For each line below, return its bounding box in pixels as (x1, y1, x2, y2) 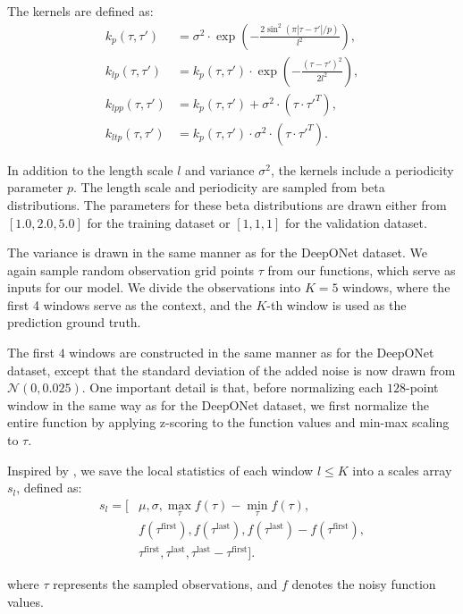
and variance (185, 160, 255, 179)
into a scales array (352, 460, 452, 479)
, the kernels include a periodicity (270, 160, 454, 179)
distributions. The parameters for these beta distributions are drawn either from (7, 195, 447, 214)
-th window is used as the (266, 295, 407, 314)
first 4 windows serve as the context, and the (7, 295, 252, 314)
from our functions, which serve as (267, 260, 456, 279)
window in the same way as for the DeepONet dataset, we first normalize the (7, 395, 429, 414)
